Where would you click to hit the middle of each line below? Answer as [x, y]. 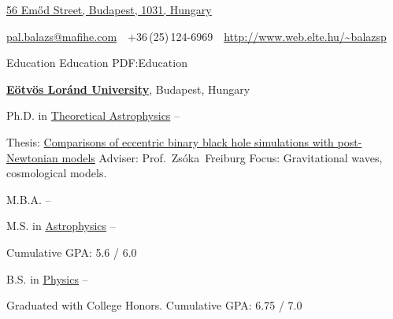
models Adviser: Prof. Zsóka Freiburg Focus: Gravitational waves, [222, 157]
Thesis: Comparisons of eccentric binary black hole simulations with [170, 141]
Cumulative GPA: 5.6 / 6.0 [72, 252]
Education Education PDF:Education [97, 63]
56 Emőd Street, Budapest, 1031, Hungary [109, 9]
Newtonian [32, 157]
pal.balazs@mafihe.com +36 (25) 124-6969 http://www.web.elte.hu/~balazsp [196, 36]
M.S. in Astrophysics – [61, 226]
